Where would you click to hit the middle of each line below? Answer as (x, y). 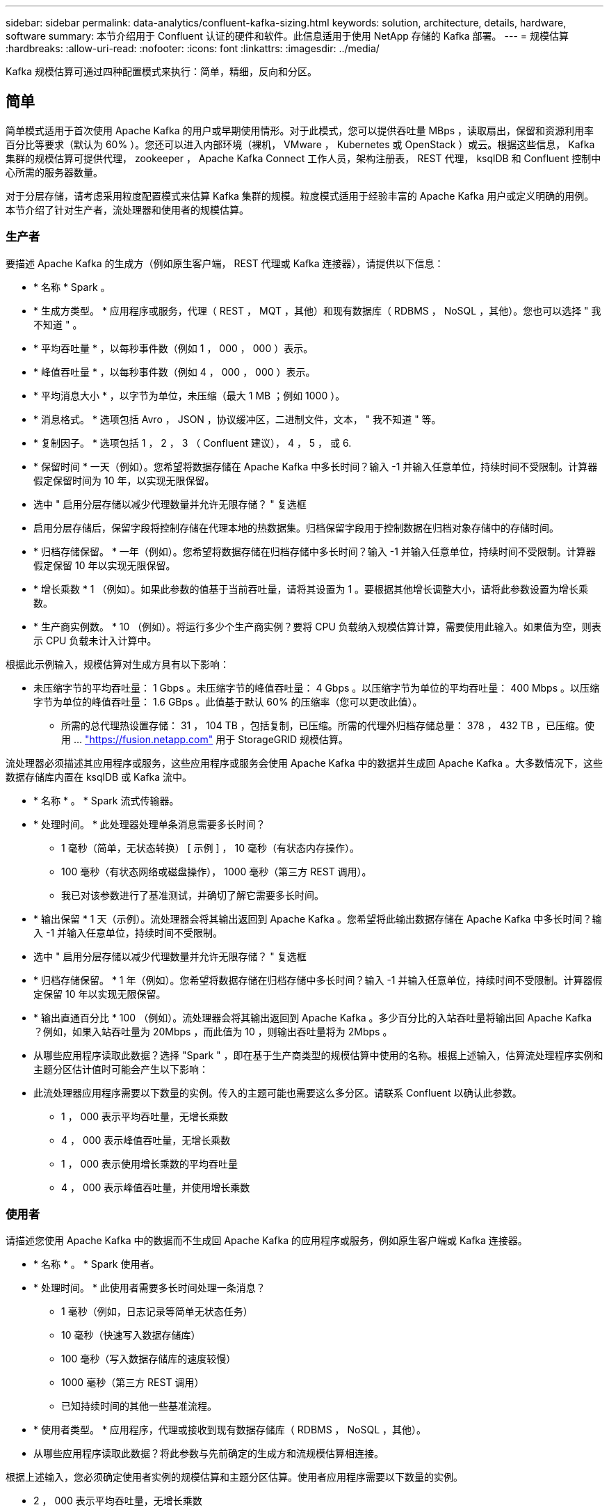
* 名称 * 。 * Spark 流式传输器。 (106, 800)
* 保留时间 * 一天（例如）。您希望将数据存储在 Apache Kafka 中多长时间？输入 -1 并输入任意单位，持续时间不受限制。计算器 (316, 466)
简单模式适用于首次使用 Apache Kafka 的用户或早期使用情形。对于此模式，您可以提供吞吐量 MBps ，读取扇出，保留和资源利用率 (300, 130)
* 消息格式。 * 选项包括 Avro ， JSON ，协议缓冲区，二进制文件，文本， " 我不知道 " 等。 (237, 419)
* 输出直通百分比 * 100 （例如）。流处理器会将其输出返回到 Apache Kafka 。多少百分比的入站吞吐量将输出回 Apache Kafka (313, 1017)
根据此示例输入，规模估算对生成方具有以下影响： (117, 664)
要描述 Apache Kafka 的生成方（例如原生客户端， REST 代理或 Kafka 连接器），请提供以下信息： (225, 263)
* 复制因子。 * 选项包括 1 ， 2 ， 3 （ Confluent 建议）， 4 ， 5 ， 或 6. (193, 443)
